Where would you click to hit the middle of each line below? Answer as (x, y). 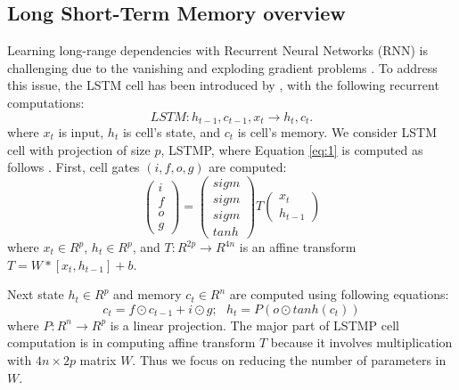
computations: (46, 102)
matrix (98, 359)
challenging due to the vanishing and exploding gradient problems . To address (222, 67)
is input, (81, 132)
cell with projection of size (79, 149)
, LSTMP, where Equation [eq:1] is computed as (292, 149)
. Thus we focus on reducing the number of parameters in (289, 359)
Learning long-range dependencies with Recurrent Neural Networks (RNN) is (217, 50)
